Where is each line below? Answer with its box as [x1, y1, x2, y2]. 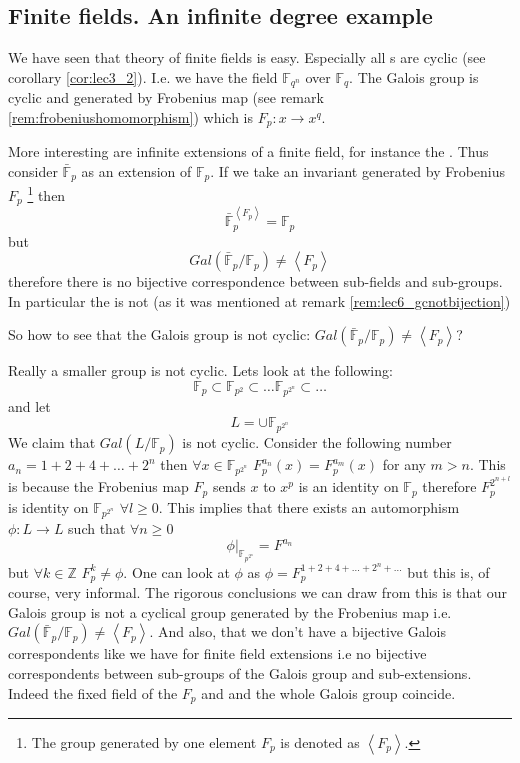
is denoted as [280, 732, 360, 752]
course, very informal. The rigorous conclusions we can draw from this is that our [8, 582, 507, 603]
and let [8, 396, 51, 417]
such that [68, 518, 126, 539]
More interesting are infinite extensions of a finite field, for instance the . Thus [8, 141, 489, 162]
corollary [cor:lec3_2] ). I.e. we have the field [8, 66, 278, 87]
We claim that [8, 432, 96, 453]
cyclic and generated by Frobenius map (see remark [8, 87, 324, 108]
